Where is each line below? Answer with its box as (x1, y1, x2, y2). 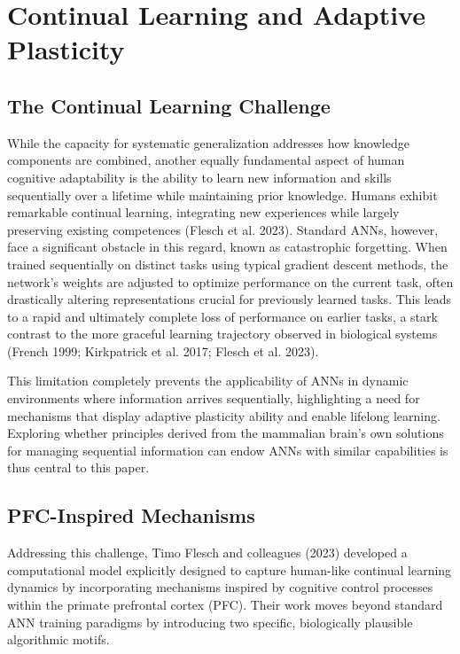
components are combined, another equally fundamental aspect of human (7, 151, 405, 169)
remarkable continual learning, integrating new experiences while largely (7, 203, 400, 222)
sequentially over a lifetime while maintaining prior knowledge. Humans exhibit (7, 185, 438, 204)
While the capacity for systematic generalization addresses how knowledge (7, 133, 409, 152)
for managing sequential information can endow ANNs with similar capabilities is (7, 440, 448, 459)
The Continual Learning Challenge (7, 91, 331, 119)
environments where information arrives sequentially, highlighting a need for (7, 389, 420, 408)
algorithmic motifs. (7, 630, 110, 649)
